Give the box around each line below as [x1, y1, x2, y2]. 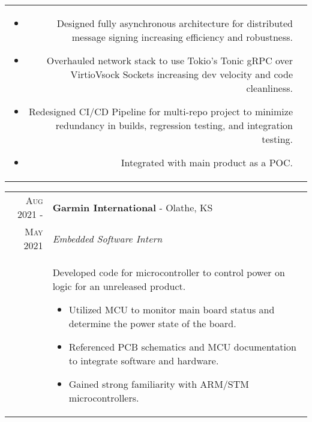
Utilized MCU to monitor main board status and [68, 303, 275, 316]
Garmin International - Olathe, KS [52, 200, 213, 214]
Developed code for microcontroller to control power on [52, 265, 285, 279]
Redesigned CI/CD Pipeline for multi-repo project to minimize [28, 104, 293, 118]
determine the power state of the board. [68, 316, 236, 330]
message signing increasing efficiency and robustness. [71, 30, 293, 44]
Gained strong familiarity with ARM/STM [68, 377, 249, 391]
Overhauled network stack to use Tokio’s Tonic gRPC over [46, 53, 293, 67]
